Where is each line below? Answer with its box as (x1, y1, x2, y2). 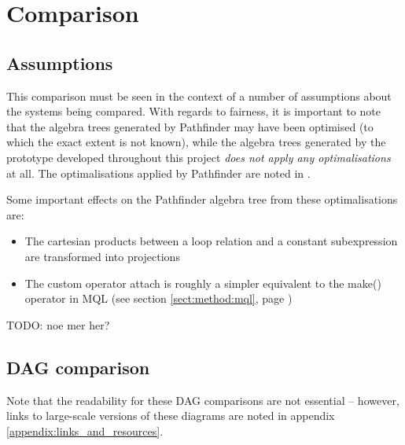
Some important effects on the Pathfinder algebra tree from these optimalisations (6, 191, 398, 208)
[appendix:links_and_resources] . (6, 422, 164, 439)
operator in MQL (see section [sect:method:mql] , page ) (24, 290, 293, 307)
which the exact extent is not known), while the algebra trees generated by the (6, 134, 386, 150)
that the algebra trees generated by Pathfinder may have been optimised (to (6, 118, 374, 134)
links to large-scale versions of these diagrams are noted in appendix (6, 407, 335, 424)
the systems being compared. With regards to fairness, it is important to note (6, 103, 381, 120)
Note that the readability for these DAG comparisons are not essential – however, (6, 392, 399, 408)
